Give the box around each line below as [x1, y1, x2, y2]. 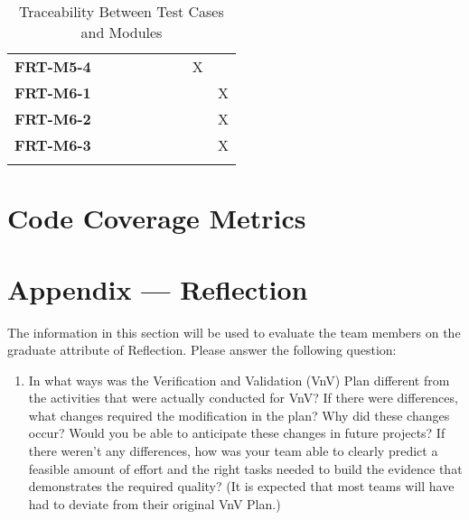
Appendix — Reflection [7, 270, 308, 307]
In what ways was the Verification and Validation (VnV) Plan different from [28, 370, 450, 389]
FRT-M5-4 [14, 56, 91, 77]
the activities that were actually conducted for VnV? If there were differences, [28, 388, 458, 407]
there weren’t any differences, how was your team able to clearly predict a [28, 441, 438, 460]
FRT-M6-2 [14, 108, 91, 129]
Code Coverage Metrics [7, 200, 306, 237]
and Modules [80, 22, 163, 42]
